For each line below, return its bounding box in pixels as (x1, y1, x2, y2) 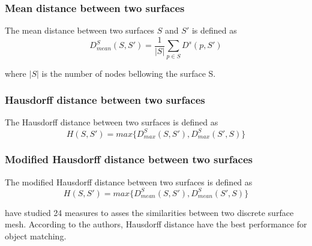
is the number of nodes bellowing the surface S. (41, 67, 216, 79)
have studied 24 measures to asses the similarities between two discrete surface (5, 206, 294, 218)
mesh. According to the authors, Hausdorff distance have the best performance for (5, 218, 307, 230)
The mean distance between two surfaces (5, 24, 155, 37)
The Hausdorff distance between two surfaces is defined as (5, 116, 218, 128)
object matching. (5, 230, 67, 242)
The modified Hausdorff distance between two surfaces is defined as (5, 175, 253, 188)
